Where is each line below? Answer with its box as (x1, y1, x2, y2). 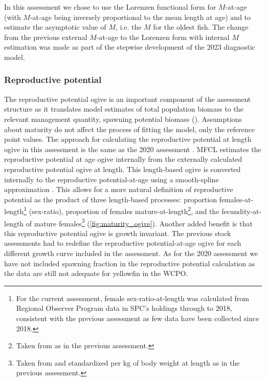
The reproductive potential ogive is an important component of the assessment (4, 93, 251, 104)
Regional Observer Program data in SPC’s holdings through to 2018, (16, 303, 232, 313)
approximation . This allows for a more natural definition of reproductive (4, 184, 233, 195)
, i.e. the (115, 22, 142, 32)
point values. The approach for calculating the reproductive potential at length (4, 134, 252, 144)
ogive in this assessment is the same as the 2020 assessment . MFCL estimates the (4, 143, 261, 154)
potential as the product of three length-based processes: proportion (4, 194, 217, 204)
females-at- (219, 194, 254, 204)
